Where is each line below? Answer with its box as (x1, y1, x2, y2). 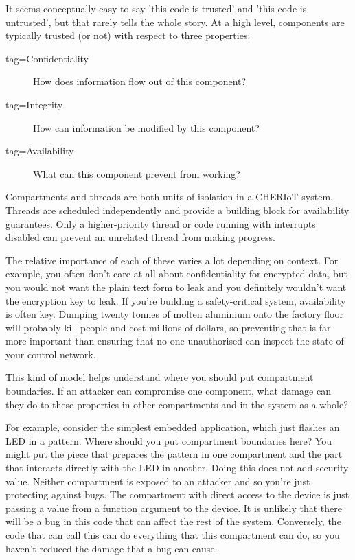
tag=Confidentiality (5, 51, 89, 65)
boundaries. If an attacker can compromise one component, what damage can (5, 384, 331, 398)
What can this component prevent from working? (33, 166, 240, 180)
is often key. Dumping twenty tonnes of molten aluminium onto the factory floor (5, 307, 344, 321)
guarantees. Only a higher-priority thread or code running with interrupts (5, 216, 316, 231)
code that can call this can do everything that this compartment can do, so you (5, 528, 340, 541)
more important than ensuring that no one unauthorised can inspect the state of (5, 334, 344, 348)
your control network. (5, 347, 96, 361)
